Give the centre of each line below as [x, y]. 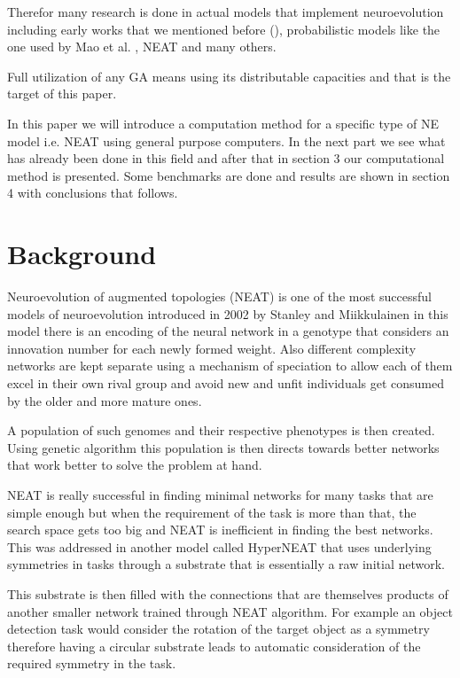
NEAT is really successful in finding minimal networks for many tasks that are [220, 495]
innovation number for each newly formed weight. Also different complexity [212, 348]
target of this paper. [62, 94]
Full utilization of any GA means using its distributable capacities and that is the [229, 76]
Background [82, 254]
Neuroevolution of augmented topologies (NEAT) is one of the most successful [220, 296]
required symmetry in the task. [92, 663]
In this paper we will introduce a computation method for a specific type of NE [223, 123]
